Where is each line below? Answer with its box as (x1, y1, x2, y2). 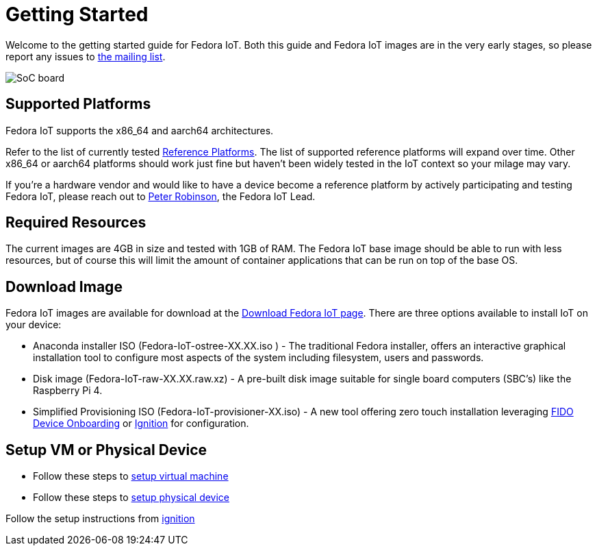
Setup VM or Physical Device (5, 441, 207, 458)
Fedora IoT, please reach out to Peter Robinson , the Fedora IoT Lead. (5, 190, 316, 202)
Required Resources (5, 214, 147, 232)
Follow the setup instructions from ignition (5, 513, 195, 525)
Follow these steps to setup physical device (33, 491, 230, 504)
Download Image (5, 278, 123, 295)
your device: (5, 319, 62, 331)
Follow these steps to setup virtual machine (33, 470, 229, 482)
